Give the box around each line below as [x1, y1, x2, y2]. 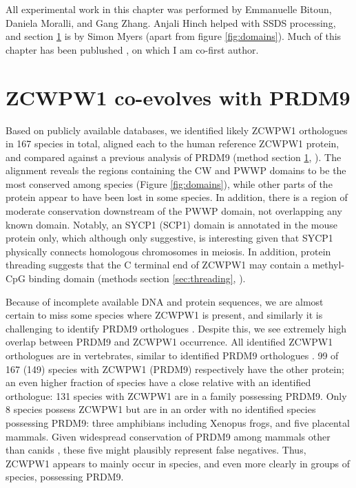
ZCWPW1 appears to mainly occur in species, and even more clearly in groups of [6, 456, 350, 470]
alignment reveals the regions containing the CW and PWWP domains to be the [6, 163, 346, 178]
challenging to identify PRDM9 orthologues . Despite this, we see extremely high [6, 321, 347, 335]
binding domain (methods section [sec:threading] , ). [28, 271, 246, 286]
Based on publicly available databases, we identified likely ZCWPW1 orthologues [6, 123, 348, 137]
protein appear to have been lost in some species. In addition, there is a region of [6, 190, 348, 204]
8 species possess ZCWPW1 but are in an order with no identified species [6, 402, 316, 416]
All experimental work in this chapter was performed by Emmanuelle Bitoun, [6, 2, 332, 16]
